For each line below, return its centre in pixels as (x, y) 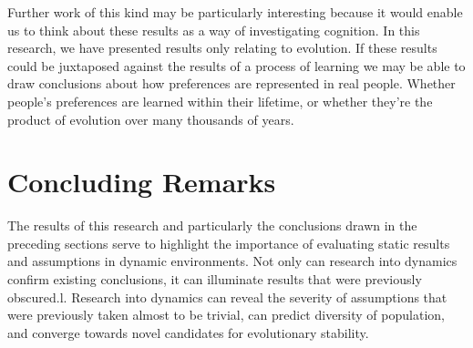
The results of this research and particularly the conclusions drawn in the (212, 225)
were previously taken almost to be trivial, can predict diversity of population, (226, 315)
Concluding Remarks (142, 182)
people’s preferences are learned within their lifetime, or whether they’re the (220, 101)
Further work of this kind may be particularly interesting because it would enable (235, 12)
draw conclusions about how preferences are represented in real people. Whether (231, 83)
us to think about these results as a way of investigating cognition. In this (214, 30)
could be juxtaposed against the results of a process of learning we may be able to (236, 65)
